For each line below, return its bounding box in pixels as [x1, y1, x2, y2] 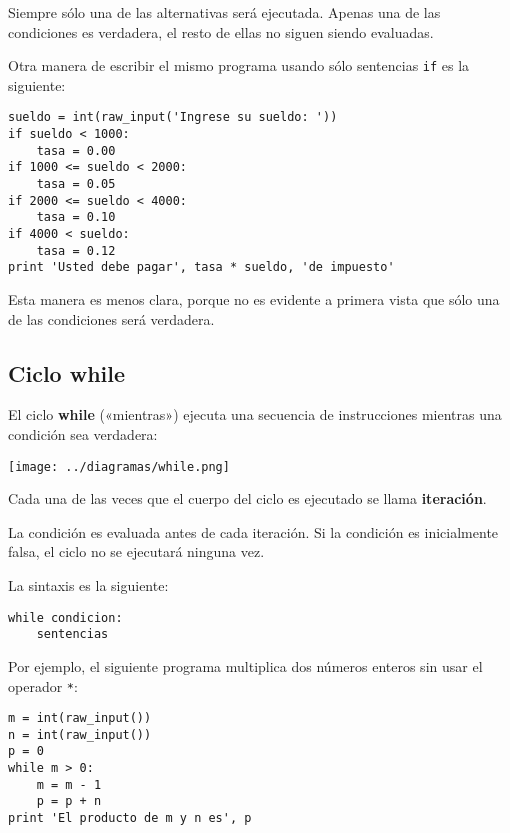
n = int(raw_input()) [8, 727, 152, 742]
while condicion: [8, 610, 123, 625]
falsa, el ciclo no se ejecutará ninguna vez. [8, 541, 265, 562]
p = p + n [36, 794, 102, 809]
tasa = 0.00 [36, 143, 116, 158]
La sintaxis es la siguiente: [8, 575, 169, 596]
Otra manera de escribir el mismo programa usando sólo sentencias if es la [8, 55, 470, 76]
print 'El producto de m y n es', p [8, 811, 252, 826]
